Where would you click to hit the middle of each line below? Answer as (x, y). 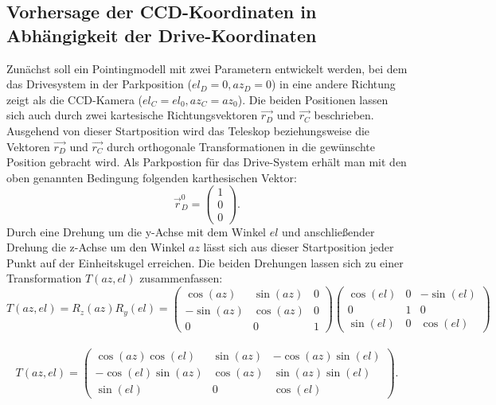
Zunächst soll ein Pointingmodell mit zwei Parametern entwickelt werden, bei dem (207, 68)
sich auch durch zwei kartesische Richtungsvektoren (132, 115)
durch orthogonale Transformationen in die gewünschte (241, 146)
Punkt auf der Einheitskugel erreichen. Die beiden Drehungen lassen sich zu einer (205, 262)
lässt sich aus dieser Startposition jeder (299, 247)
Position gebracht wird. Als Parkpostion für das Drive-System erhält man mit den (207, 162)
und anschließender (328, 231)
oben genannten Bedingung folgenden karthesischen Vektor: (152, 177)
